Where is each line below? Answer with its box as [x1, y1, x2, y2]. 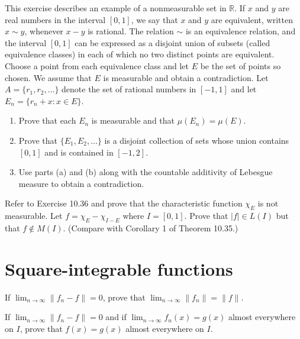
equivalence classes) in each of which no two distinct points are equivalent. [5, 48, 275, 60]
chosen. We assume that [5, 71, 92, 83]
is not [257, 197, 279, 209]
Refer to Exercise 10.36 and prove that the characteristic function [5, 197, 243, 209]
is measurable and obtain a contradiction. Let [103, 71, 269, 83]
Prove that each [18, 114, 76, 127]
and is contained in [44, 146, 114, 158]
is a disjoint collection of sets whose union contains [104, 134, 289, 146]
